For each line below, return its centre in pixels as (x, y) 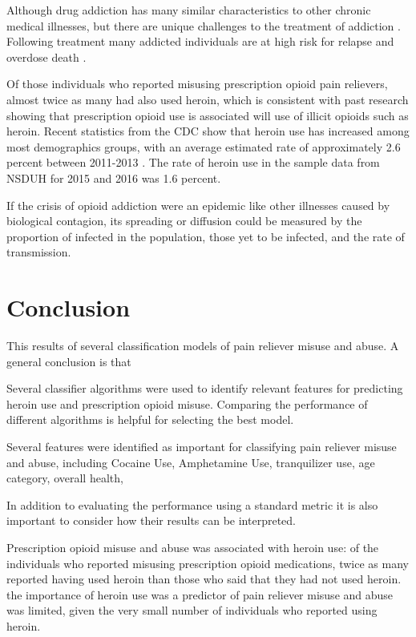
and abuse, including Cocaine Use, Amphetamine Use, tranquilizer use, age (191, 462)
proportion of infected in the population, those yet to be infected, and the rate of (206, 236)
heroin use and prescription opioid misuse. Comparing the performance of (187, 403)
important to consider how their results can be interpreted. (151, 520)
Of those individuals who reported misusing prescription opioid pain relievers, (197, 84)
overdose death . (46, 56)
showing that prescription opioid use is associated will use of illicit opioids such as (208, 115)
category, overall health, (65, 478)
